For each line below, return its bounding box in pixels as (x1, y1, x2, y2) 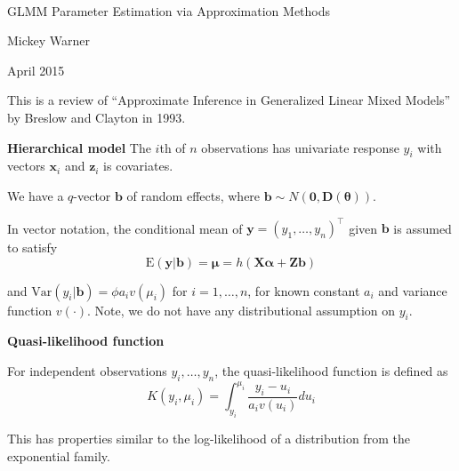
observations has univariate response (201, 138, 399, 156)
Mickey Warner (7, 31, 91, 50)
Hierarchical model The (7, 138, 151, 156)
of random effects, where (126, 186, 261, 204)
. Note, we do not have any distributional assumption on (87, 300, 396, 319)
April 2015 (7, 60, 65, 79)
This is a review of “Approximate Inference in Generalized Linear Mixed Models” (7, 91, 451, 109)
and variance (378, 281, 447, 299)
